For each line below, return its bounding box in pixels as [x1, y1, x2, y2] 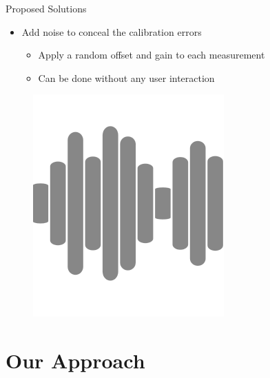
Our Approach [6, 346, 145, 375]
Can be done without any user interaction [38, 70, 215, 85]
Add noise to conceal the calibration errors [21, 24, 202, 39]
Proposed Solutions [6, 1, 87, 15]
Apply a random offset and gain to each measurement [38, 48, 265, 62]
